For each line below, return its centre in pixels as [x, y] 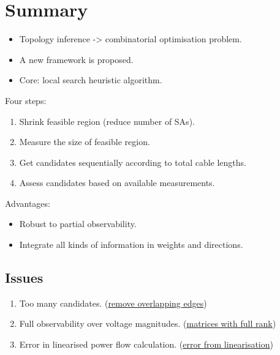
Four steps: [26, 100]
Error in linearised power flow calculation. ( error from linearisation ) [146, 344]
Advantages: [28, 203]
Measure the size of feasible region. [85, 142]
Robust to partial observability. [78, 224]
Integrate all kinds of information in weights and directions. [131, 245]
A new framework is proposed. [76, 59]
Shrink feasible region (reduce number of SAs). [107, 121]
